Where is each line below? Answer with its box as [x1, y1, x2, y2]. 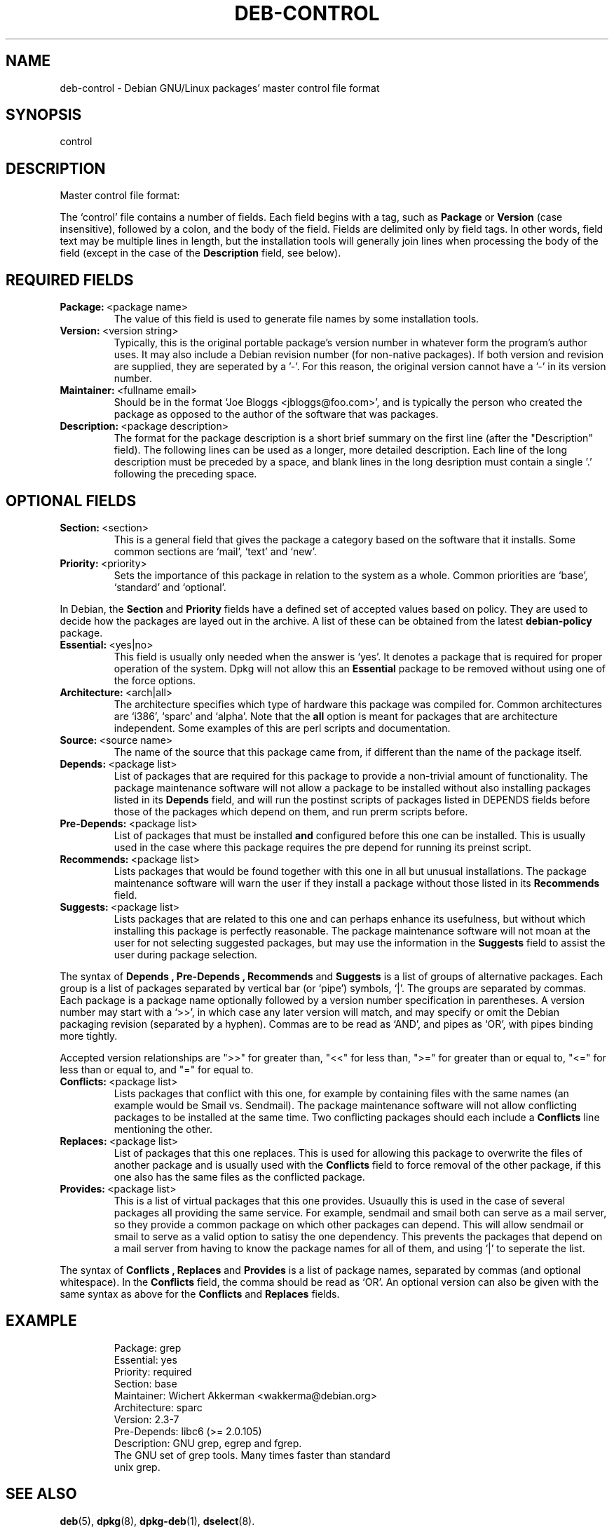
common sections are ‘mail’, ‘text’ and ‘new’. [114, 545, 317, 557]
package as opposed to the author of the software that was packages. [114, 408, 439, 421]
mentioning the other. [114, 1122, 213, 1135]
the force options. [114, 674, 196, 686]
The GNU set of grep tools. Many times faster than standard [114, 1448, 390, 1461]
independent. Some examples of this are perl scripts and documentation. [114, 721, 451, 734]
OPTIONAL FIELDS [6, 491, 137, 510]
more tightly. [60, 1029, 118, 1042]
